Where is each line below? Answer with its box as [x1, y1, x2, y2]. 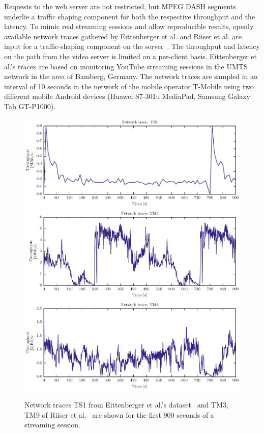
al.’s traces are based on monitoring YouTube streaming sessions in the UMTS [4, 61, 248, 71]
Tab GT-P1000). [4, 100, 56, 111]
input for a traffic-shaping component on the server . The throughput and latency [4, 41, 260, 52]
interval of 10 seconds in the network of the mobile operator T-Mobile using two [4, 81, 254, 91]
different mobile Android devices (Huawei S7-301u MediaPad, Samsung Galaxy [4, 91, 250, 101]
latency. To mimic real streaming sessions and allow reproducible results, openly [4, 21, 254, 32]
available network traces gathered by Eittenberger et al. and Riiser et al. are [4, 31, 242, 41]
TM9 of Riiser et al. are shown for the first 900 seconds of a [24, 409, 214, 420]
